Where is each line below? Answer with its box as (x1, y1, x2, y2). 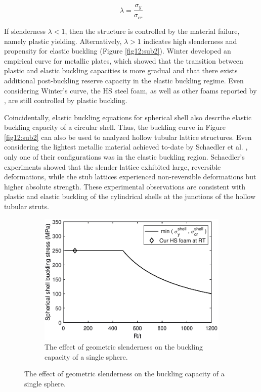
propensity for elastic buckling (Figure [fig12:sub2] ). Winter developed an (4, 45, 231, 56)
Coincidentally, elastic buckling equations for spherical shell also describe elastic (4, 112, 252, 122)
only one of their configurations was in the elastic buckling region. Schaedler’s (4, 152, 245, 162)
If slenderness (4, 25, 46, 36)
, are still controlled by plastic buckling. (4, 95, 127, 106)
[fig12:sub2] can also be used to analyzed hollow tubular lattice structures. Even (4, 131, 252, 142)
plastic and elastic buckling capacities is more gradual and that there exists (4, 65, 238, 76)
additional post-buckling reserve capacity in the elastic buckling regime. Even (4, 75, 244, 85)
